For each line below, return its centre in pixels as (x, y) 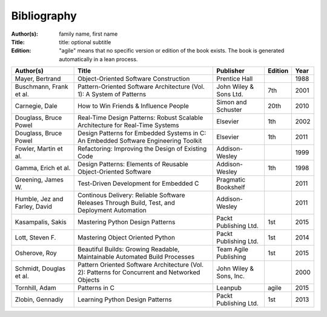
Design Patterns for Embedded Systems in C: (142, 133)
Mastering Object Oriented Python (127, 238)
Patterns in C (96, 288)
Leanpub (229, 288)
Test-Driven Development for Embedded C (138, 183)
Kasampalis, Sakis (41, 222)
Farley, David (34, 207)
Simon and (231, 102)
